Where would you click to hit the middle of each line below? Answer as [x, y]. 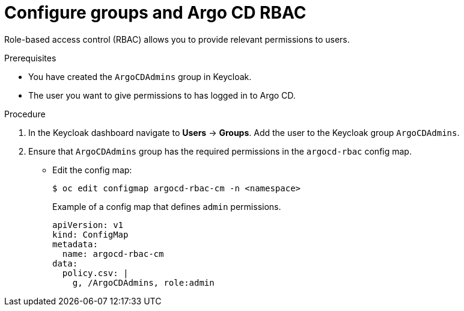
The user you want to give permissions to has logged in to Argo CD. [162, 95]
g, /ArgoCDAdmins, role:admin [143, 282]
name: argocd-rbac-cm [113, 254]
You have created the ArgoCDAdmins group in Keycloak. [140, 76]
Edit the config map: [92, 170]
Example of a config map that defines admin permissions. [167, 206]
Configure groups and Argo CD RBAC [155, 13]
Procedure [25, 114]
